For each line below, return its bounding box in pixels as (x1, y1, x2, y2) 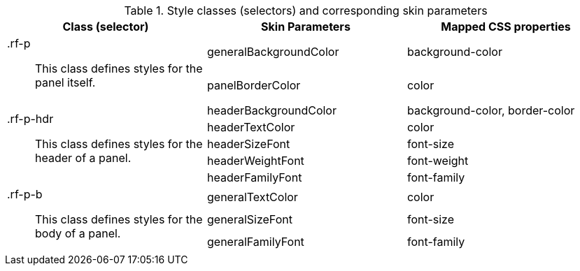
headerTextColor (206, 120, 295, 134)
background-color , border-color (406, 103, 575, 117)
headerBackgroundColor (206, 103, 337, 117)
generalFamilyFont (206, 235, 304, 249)
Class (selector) (62, 20, 149, 34)
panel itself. (35, 75, 96, 89)
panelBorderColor (206, 78, 301, 92)
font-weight (406, 154, 469, 168)
